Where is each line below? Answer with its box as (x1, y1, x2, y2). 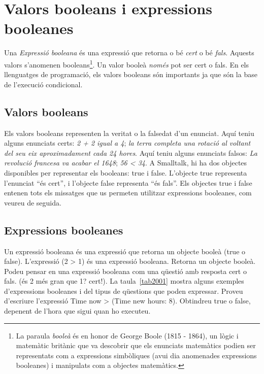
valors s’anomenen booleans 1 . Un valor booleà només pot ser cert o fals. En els (4, 57, 249, 70)
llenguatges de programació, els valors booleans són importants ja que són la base (4, 69, 257, 80)
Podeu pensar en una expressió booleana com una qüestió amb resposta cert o (4, 265, 247, 276)
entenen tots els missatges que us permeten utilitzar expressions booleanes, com (4, 187, 252, 198)
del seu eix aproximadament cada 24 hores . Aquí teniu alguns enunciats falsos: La (4, 147, 257, 158)
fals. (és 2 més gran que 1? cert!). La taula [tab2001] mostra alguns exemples (4, 276, 244, 286)
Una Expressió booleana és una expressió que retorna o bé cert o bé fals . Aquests (4, 47, 254, 58)
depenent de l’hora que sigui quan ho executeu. (4, 305, 151, 316)
